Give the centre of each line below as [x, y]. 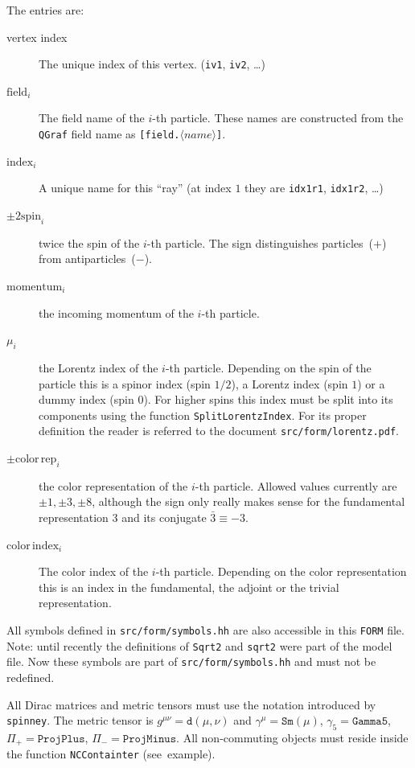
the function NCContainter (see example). [111, 754]
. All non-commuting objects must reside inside [292, 737]
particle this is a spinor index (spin [125, 383]
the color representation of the [113, 485]
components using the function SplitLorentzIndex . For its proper [203, 415]
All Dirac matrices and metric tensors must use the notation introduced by [191, 704]
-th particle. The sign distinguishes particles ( [260, 242]
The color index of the [94, 571]
